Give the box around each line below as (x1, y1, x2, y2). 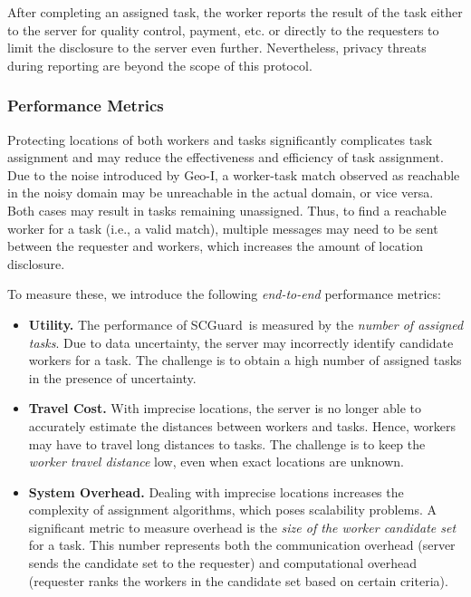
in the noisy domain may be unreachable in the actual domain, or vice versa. (7, 183, 434, 202)
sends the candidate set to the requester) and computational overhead (28, 554, 417, 573)
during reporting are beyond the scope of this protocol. (7, 55, 312, 74)
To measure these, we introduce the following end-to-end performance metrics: (7, 284, 441, 303)
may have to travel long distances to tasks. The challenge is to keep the (28, 434, 426, 453)
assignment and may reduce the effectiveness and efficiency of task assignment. (7, 148, 444, 167)
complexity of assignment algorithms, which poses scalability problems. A (28, 500, 437, 519)
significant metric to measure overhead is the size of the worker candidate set (28, 517, 457, 536)
